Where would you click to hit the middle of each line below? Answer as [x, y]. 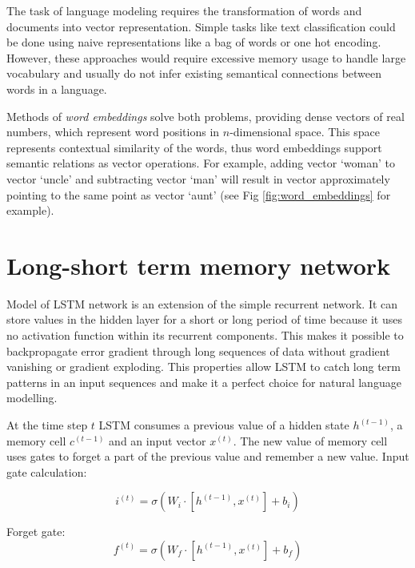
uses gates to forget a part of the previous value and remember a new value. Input [208, 456]
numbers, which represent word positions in [113, 132]
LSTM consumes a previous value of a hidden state [224, 425]
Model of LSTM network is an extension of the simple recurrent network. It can [202, 303]
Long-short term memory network [199, 265]
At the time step [47, 425]
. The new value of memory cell [310, 440]
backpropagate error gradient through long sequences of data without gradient [198, 350]
